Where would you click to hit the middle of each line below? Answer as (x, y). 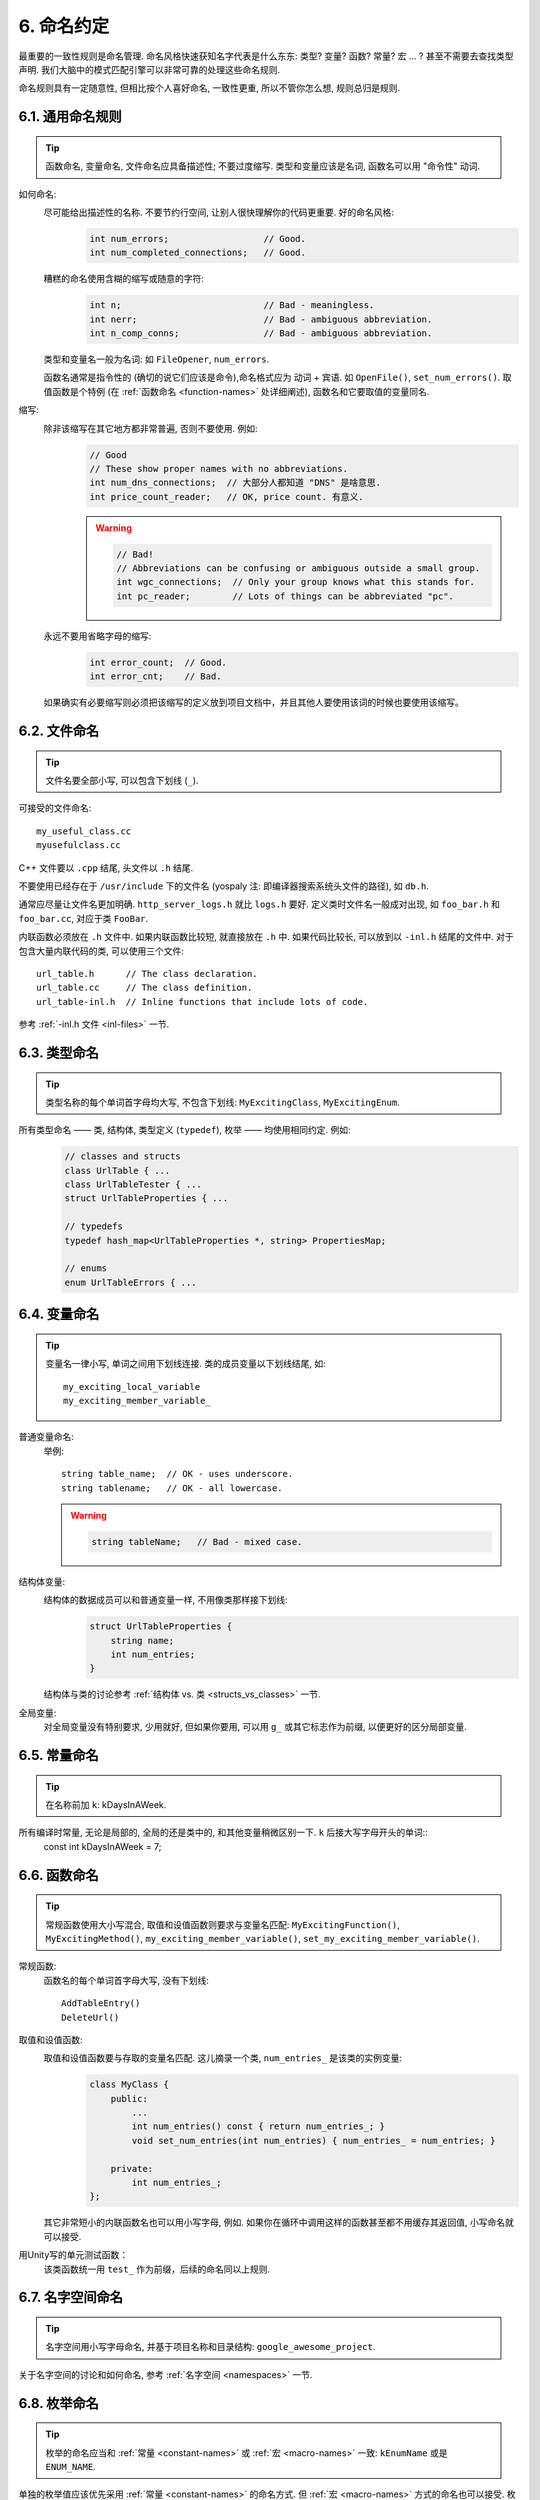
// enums (86, 1268)
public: (129, 2098)
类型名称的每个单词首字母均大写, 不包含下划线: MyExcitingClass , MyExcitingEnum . (222, 1102)
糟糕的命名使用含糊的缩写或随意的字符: (124, 279)
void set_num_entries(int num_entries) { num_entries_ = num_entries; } (313, 2140)
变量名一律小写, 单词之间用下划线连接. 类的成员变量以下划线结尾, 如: (185, 1364)
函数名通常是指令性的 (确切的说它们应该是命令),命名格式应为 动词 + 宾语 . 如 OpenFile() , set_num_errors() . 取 (277, 377)
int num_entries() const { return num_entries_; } (258, 2126)
